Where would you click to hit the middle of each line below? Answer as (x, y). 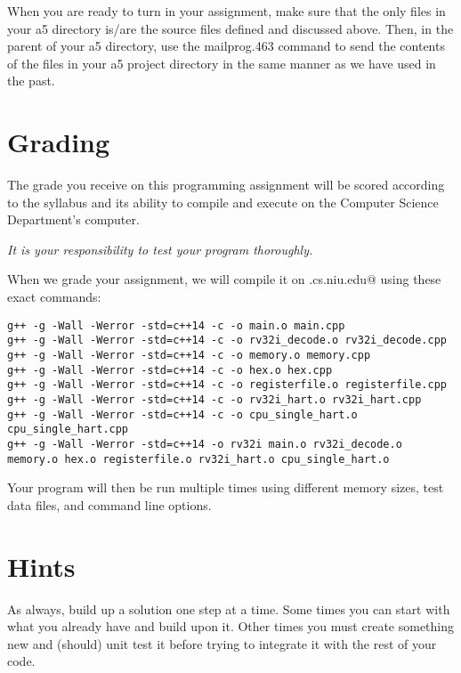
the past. (31, 81)
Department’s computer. (73, 219)
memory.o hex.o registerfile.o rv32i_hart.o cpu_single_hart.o (198, 459)
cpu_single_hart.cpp (68, 430)
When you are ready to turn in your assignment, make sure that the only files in (226, 11)
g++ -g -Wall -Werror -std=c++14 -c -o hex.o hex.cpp (170, 370)
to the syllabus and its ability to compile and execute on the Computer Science (223, 202)
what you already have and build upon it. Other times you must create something (231, 626)
